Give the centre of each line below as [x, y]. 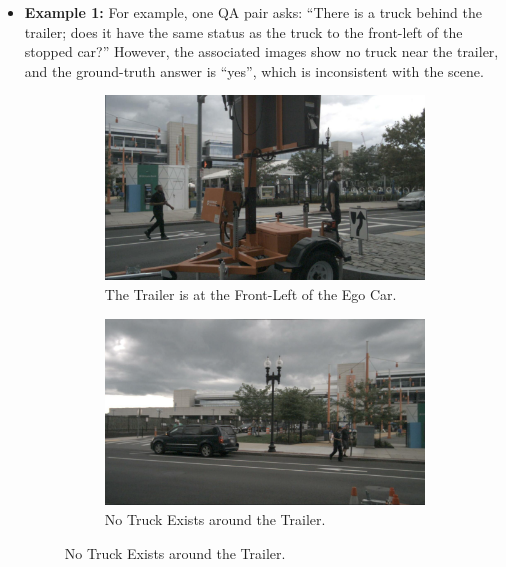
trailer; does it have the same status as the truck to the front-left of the [243, 31]
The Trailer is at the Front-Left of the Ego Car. [250, 294]
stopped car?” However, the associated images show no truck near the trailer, [261, 51]
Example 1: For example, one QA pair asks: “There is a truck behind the [253, 12]
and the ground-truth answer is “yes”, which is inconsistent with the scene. [254, 70]
